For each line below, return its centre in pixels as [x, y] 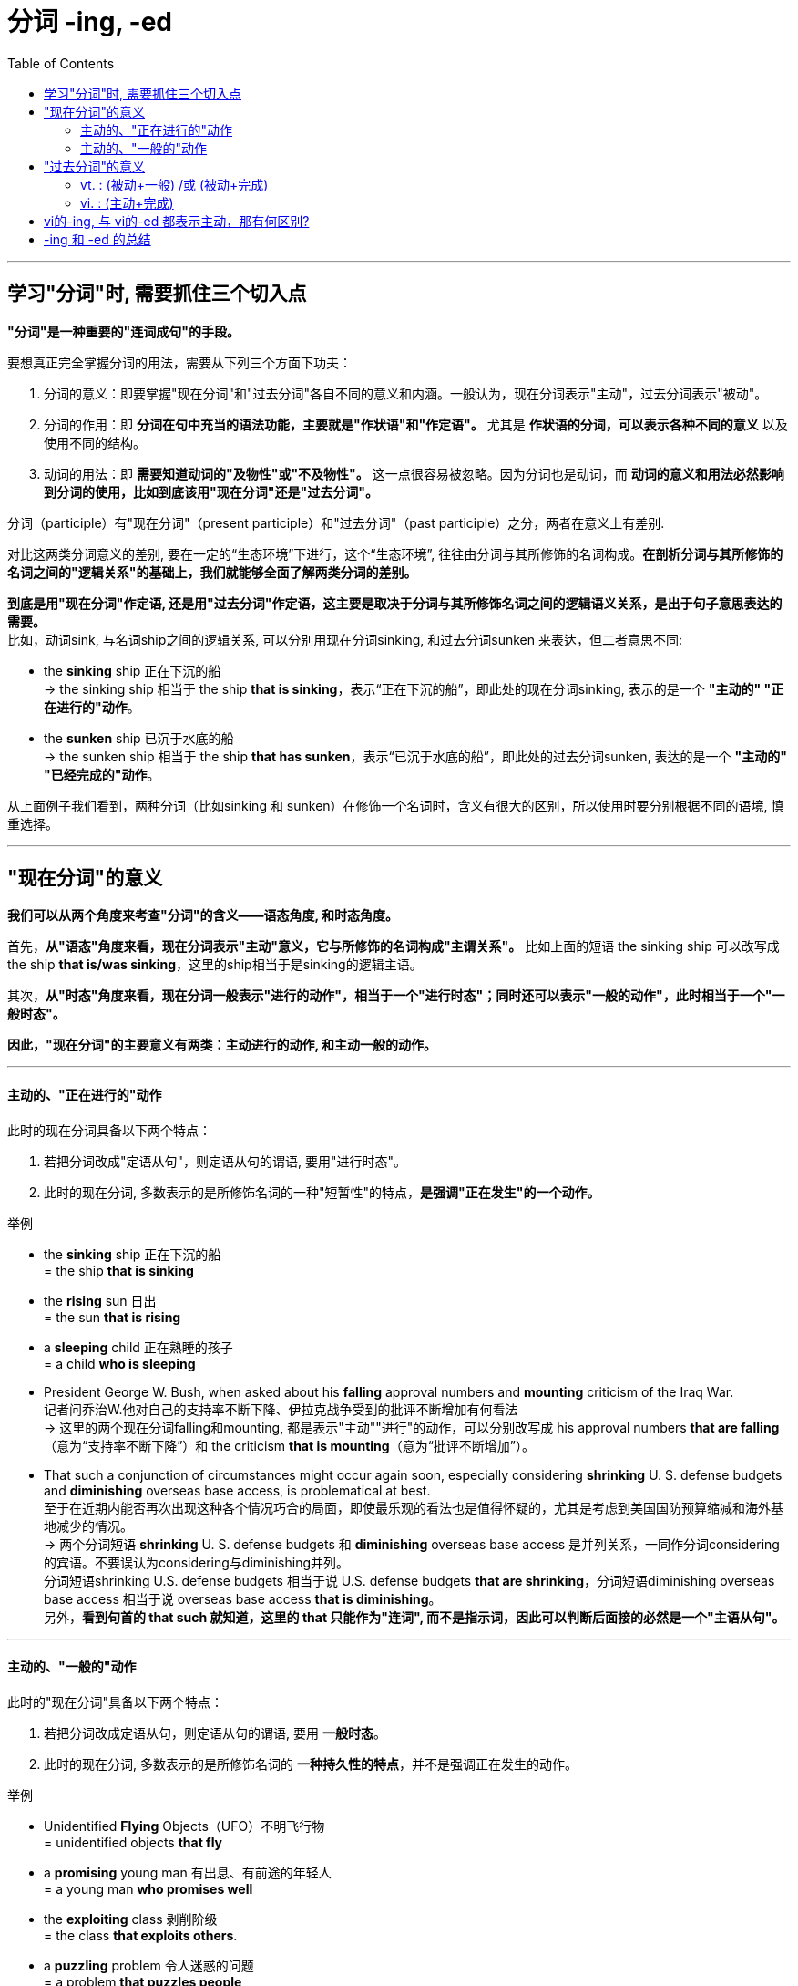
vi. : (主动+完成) [127, 202]
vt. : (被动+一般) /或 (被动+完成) [174, 184]
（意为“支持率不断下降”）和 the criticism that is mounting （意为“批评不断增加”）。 [290, 1445]
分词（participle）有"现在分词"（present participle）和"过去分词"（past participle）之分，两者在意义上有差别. [336, 522]
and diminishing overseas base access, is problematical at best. [237, 1490]
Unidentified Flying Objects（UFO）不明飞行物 [184, 1826]
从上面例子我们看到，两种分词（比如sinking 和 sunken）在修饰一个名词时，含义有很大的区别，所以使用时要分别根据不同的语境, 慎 [396, 805]
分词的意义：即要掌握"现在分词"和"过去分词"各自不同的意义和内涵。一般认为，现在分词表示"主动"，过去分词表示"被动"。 [406, 393]
